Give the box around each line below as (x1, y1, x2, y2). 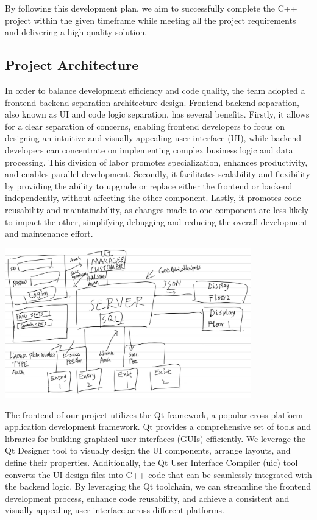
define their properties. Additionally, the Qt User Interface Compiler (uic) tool (5, 455, 298, 468)
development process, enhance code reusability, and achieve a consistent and (5, 491, 290, 504)
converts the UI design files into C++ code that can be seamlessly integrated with (5, 468, 312, 480)
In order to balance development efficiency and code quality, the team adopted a (5, 83, 305, 96)
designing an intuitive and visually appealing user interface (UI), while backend (5, 132, 302, 144)
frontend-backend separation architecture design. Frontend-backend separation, (5, 96, 299, 108)
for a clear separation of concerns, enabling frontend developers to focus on (5, 119, 285, 132)
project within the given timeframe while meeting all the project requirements (5, 13, 296, 26)
